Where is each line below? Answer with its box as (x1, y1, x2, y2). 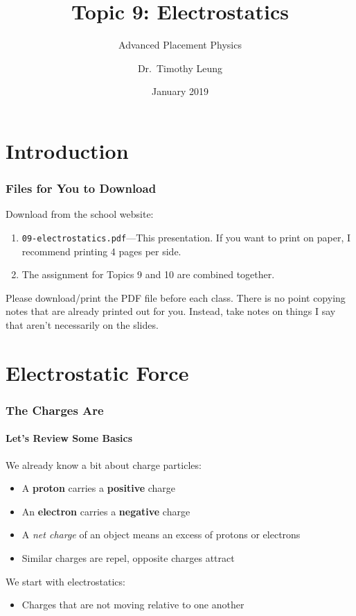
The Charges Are (6, 401, 104, 418)
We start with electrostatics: (6, 574, 125, 588)
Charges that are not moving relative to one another (21, 597, 244, 612)
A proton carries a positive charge (21, 481, 176, 495)
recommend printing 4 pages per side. (21, 243, 181, 258)
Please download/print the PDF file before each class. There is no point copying (6, 290, 346, 305)
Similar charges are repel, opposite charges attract (21, 550, 235, 565)
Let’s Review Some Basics (6, 431, 133, 445)
